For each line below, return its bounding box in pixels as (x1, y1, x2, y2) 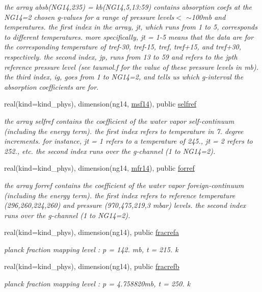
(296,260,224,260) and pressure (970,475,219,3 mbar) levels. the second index (4, 200, 246, 210)
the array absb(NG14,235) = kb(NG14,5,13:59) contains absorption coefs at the (4, 2, 252, 12)
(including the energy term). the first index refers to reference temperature (4, 190, 235, 200)
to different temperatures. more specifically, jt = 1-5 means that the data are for (4, 31, 254, 42)
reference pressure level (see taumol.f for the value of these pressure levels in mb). (4, 61, 259, 72)
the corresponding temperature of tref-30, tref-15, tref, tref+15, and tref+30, (4, 41, 242, 52)
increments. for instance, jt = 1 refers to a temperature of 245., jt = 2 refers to (4, 136, 253, 146)
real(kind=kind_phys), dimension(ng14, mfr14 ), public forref (4, 163, 195, 173)
